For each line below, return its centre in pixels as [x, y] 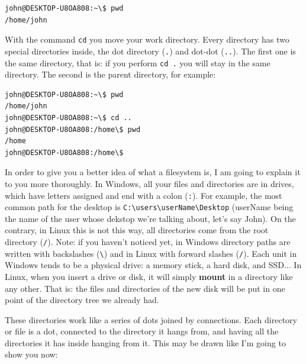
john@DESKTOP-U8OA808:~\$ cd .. [68, 117]
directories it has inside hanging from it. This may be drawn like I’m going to [145, 342]
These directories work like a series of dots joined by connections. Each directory [151, 319]
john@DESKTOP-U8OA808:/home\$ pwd [73, 129]
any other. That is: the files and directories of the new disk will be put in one [145, 288]
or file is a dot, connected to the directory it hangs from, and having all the [142, 331]
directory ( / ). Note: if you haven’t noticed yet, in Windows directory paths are [148, 241]
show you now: [31, 354]
